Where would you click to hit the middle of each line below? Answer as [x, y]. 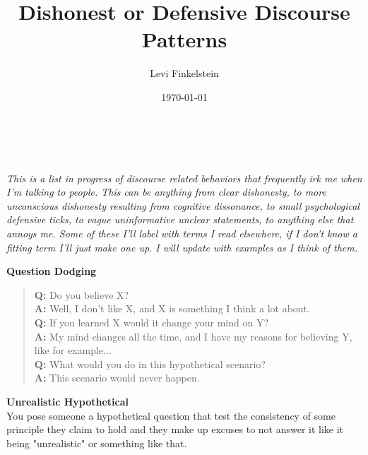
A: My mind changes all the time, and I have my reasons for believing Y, [193, 336]
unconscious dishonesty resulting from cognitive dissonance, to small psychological [183, 205]
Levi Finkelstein [184, 73]
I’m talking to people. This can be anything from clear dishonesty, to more [166, 192]
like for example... [73, 350]
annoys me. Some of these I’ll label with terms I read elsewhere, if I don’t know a [182, 234]
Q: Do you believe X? [82, 294]
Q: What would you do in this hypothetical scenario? [150, 364]
